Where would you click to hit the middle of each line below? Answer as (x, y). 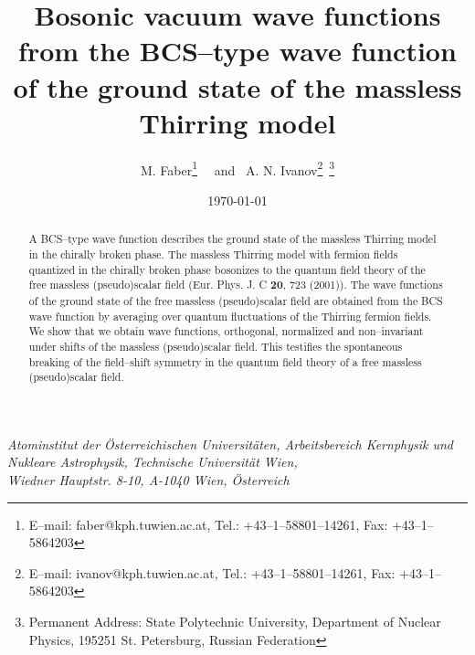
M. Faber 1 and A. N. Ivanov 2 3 (237, 168)
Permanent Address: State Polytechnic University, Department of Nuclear (235, 622)
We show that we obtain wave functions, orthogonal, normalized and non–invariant (226, 331)
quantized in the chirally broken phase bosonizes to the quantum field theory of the (227, 269)
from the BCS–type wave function (237, 51)
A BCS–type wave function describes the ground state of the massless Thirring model (232, 239)
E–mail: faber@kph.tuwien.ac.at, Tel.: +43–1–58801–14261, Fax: (208, 524)
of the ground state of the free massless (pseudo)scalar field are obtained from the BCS (236, 300)
